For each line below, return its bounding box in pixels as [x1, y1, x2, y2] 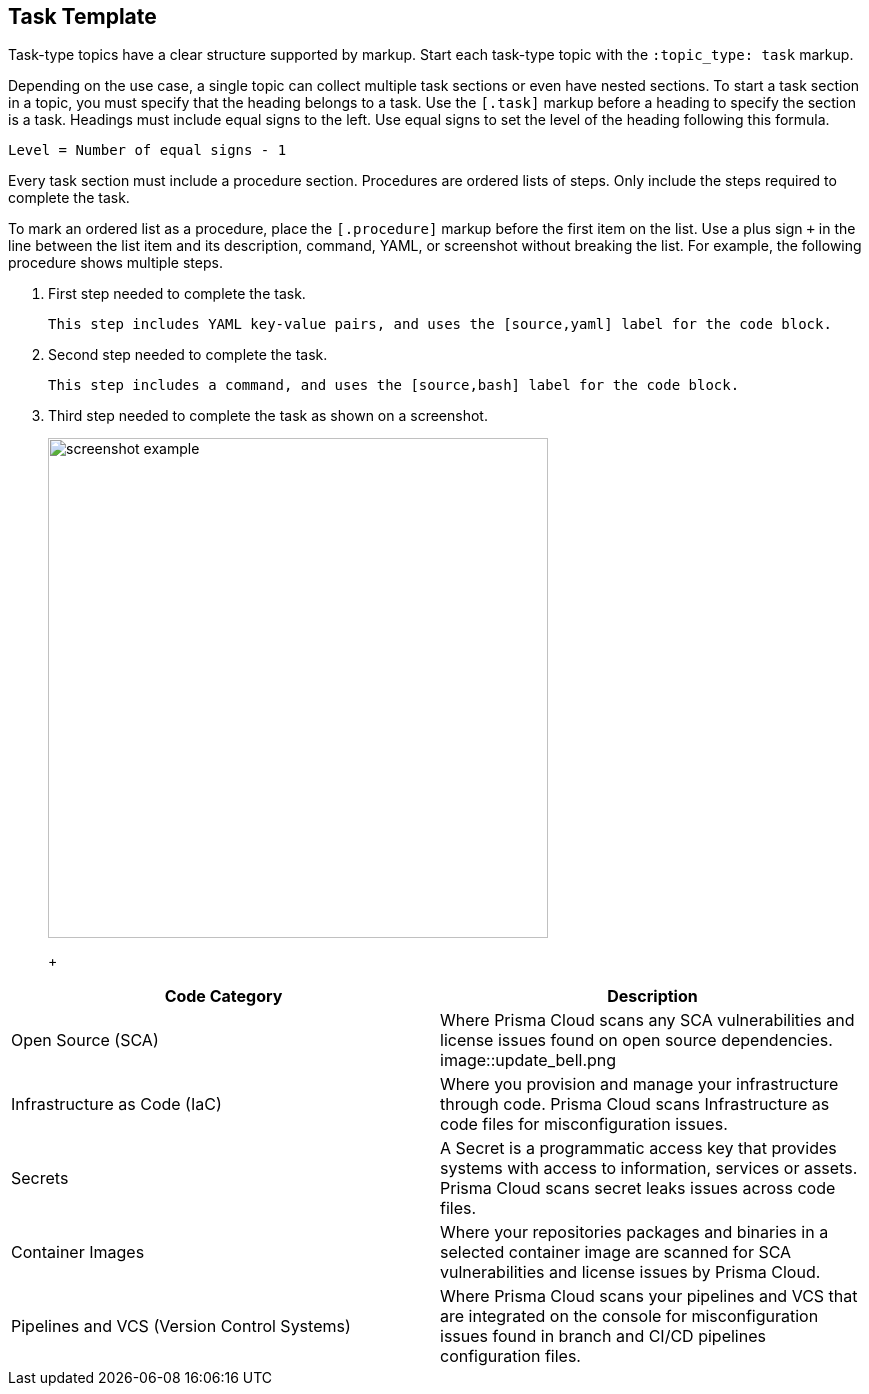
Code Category [164, 986, 283, 1007]
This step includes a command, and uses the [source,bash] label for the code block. [48, 377, 740, 394]
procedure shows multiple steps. [8, 254, 223, 272]
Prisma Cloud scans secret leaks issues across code [440, 1178, 836, 1199]
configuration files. [440, 1346, 581, 1367]
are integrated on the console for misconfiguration [440, 1306, 819, 1327]
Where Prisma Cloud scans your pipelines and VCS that [440, 1286, 858, 1307]
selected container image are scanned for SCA [440, 1242, 792, 1263]
